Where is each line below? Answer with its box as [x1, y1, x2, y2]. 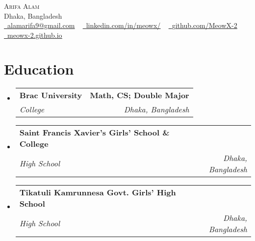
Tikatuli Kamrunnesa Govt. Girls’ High [19, 186, 176, 198]
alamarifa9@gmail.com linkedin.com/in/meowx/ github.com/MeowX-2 [7, 20, 237, 30]
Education [4, 58, 74, 79]
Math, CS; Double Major [90, 89, 189, 101]
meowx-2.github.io [7, 29, 62, 40]
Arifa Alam [4, 1, 40, 11]
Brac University [19, 89, 82, 101]
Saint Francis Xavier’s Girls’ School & [19, 126, 170, 138]
